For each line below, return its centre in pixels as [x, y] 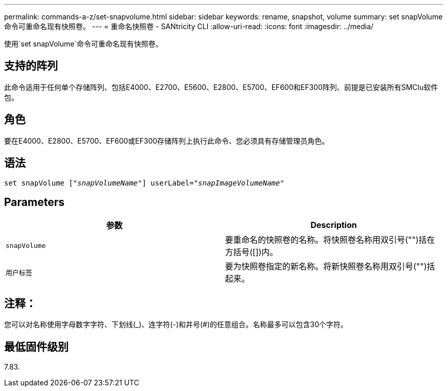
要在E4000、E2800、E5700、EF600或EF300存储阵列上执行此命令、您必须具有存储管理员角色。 [167, 141]
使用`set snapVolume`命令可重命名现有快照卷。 [83, 44]
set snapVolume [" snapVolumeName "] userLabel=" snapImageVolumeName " [144, 183]
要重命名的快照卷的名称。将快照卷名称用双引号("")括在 [330, 240]
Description [334, 225]
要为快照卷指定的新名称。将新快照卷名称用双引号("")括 [330, 267]
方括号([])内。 [252, 252]
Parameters [34, 202]
